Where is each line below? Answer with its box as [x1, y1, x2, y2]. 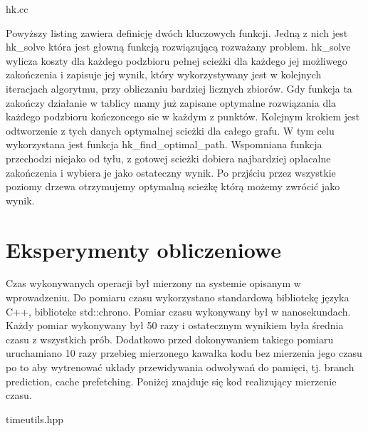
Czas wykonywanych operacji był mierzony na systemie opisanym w [6, 276, 301, 291]
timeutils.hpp [6, 411, 63, 426]
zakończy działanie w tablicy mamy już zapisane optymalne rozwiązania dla [6, 95, 337, 110]
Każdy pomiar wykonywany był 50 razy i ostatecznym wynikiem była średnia [6, 318, 344, 333]
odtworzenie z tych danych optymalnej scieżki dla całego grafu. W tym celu [6, 123, 335, 137]
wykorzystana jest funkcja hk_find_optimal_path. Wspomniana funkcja [6, 137, 322, 152]
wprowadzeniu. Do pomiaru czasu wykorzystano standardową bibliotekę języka [6, 290, 349, 305]
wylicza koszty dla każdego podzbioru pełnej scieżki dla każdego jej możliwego [6, 53, 347, 68]
